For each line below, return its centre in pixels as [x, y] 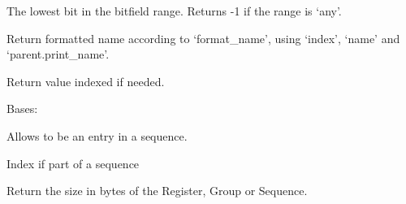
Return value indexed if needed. [86, 81]
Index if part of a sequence [73, 163]
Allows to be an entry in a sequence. [97, 135]
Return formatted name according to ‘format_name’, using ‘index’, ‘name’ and [203, 38]
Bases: [22, 109]
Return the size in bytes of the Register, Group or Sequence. [157, 191]
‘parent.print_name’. [58, 54]
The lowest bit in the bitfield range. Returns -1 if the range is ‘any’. [174, 11]
